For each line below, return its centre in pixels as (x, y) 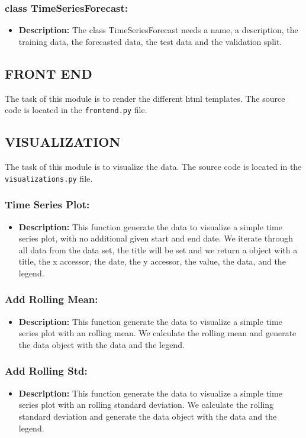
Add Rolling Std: (46, 371)
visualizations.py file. (49, 178)
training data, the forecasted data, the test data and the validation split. (150, 41)
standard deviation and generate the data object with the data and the (148, 416)
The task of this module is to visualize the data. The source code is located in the (153, 167)
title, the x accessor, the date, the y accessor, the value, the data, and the (152, 261)
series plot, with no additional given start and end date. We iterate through (156, 238)
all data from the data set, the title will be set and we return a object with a (158, 249)
